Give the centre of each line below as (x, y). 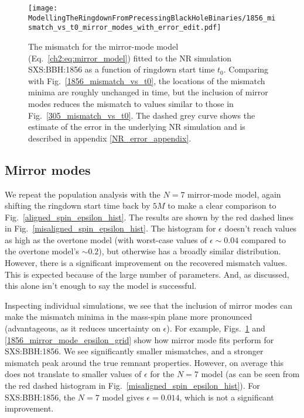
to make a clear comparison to (222, 205)
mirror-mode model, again (234, 194)
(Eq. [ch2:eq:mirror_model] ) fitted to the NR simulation (130, 58)
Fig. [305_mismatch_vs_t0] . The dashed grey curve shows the (142, 115)
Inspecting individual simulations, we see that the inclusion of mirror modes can (148, 305)
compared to (264, 239)
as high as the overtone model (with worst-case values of (106, 239)
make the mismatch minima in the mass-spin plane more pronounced (129, 317)
